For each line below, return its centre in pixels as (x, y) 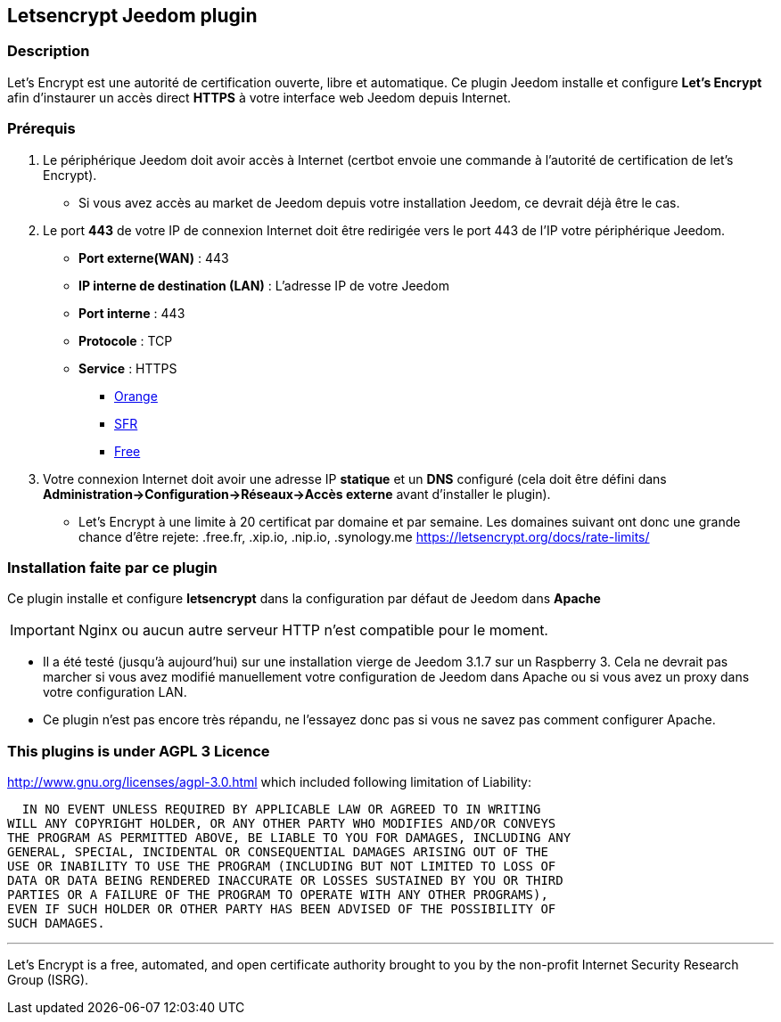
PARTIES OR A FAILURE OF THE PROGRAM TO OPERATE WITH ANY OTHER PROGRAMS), (278, 895)
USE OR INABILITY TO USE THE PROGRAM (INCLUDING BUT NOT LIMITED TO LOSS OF (282, 867)
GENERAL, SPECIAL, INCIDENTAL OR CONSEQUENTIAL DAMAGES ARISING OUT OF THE (278, 852)
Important (42, 630)
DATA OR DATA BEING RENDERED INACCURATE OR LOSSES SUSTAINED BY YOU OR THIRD (285, 881)
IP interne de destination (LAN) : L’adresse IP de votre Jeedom (264, 285)
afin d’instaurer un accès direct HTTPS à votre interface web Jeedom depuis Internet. (259, 97)
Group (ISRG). (48, 980)
